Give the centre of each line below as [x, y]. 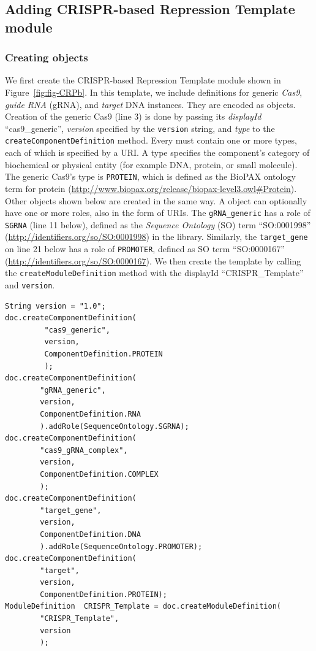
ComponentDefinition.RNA [90, 414]
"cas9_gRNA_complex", [84, 450]
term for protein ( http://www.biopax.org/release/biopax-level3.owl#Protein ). [151, 188]
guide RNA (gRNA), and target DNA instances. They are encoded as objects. [150, 104]
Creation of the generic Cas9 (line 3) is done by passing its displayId [133, 116]
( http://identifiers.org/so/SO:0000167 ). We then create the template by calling [153, 260]
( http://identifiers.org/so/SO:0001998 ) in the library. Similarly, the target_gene [156, 237]
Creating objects [47, 57]
